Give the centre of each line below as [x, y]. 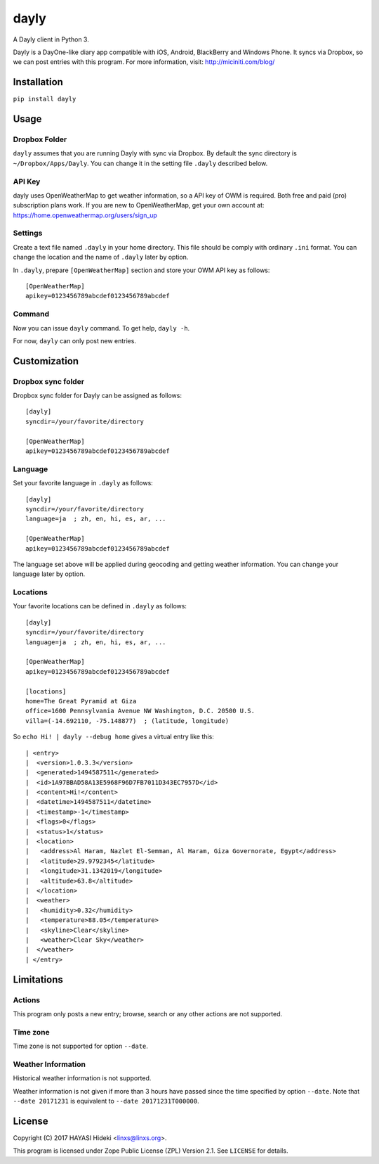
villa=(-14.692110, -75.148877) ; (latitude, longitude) [127, 721]
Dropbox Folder [40, 139]
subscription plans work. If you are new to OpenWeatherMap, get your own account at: [139, 205]
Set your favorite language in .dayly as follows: [83, 483]
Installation [38, 82]
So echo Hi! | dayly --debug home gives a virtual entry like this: [113, 737]
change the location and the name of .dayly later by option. [101, 257]
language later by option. [49, 574]
